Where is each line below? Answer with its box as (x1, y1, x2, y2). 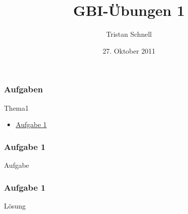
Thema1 (4, 102, 29, 113)
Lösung (4, 200, 26, 211)
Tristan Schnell (106, 29, 152, 39)
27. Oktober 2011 (103, 45, 155, 56)
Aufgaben (4, 83, 43, 95)
